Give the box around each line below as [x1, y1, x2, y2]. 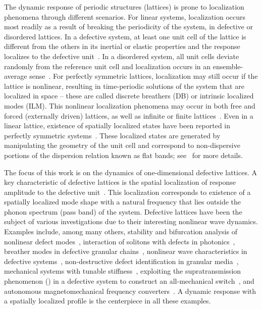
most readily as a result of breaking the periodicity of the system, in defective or [4, 21, 253, 32]
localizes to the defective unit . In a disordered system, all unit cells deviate [4, 50, 239, 61]
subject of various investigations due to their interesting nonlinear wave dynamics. [4, 216, 258, 227]
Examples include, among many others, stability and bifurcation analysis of [4, 226, 237, 237]
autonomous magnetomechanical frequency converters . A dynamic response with [4, 285, 256, 296]
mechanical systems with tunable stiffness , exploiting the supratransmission [4, 266, 241, 276]
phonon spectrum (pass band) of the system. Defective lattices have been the [4, 206, 242, 217]
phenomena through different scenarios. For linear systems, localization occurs [4, 11, 246, 22]
